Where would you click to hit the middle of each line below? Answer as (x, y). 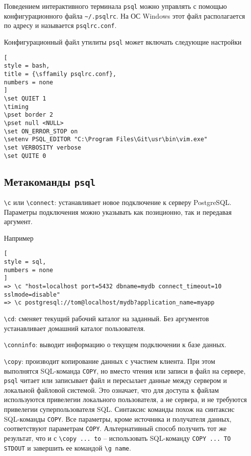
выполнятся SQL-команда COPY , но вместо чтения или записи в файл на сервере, (125, 370)
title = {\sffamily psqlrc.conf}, (60, 74)
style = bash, (27, 66)
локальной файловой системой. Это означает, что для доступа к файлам (112, 390)
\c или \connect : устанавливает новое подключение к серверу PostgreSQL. (118, 202)
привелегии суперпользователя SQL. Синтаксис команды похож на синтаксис (119, 409)
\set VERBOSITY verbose (43, 147)
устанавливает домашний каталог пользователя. (75, 328)
